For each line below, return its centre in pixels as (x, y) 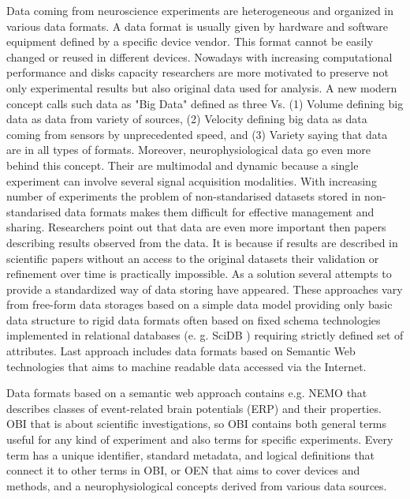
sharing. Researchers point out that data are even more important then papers (196, 227)
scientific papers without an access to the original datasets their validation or (193, 258)
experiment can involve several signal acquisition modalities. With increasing (192, 180)
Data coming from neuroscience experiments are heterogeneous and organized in (200, 10)
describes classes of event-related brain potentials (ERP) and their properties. (194, 408)
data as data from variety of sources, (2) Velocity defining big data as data (187, 119)
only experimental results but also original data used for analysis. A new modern (202, 87)
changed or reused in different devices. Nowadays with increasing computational (199, 56)
